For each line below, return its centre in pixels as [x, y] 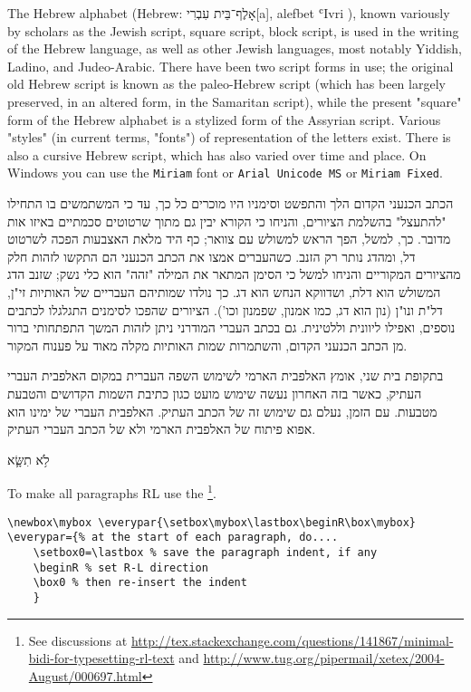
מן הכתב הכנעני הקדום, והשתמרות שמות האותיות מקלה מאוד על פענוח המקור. [207, 345]
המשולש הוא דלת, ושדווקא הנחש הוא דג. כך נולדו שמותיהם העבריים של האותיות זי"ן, [224, 291]
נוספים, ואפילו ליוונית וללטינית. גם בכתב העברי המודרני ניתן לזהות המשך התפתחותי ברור [231, 327]
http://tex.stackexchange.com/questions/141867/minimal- [292, 640]
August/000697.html [85, 675]
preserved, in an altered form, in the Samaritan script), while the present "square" [235, 101]
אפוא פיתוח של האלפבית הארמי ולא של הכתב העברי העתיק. [162, 429]
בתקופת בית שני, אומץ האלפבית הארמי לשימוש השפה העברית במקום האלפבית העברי [226, 375]
